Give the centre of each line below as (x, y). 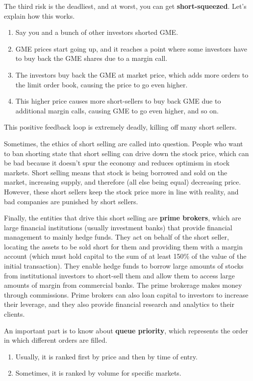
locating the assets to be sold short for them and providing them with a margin (124, 246)
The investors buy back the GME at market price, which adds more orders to (132, 74)
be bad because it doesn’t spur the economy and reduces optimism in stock (117, 163)
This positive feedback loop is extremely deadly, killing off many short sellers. (120, 127)
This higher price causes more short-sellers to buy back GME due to (118, 101)
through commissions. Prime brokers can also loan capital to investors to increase (126, 294)
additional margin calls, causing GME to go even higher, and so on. (117, 110)
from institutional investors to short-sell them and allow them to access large (119, 275)
